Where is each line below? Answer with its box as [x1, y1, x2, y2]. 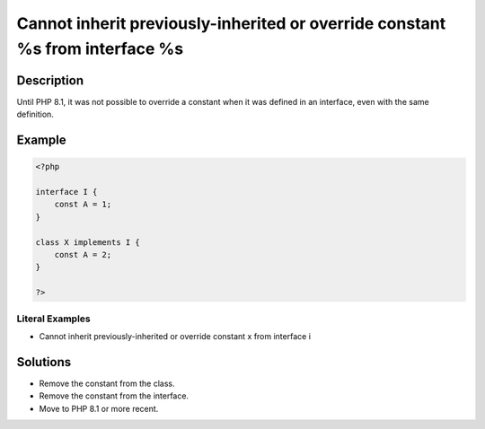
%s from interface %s [16, 39, 184, 58]
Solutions [16, 355, 72, 370]
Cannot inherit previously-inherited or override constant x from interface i [39, 330, 312, 341]
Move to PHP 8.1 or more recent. [39, 403, 159, 414]
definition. [16, 109, 54, 120]
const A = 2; [54, 250, 112, 259]
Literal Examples [16, 312, 91, 325]
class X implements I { [35, 237, 141, 247]
